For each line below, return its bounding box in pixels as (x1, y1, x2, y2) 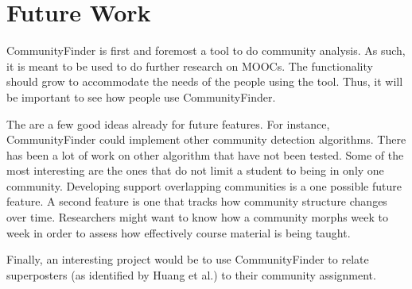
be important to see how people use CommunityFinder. (6, 88, 276, 105)
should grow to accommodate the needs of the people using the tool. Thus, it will (6, 73, 403, 90)
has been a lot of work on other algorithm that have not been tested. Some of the (6, 146, 404, 163)
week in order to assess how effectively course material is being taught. (6, 224, 351, 241)
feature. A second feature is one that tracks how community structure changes (6, 193, 387, 210)
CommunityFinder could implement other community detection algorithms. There (6, 131, 406, 148)
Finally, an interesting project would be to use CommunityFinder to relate (6, 251, 369, 268)
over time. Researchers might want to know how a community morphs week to (6, 209, 388, 225)
